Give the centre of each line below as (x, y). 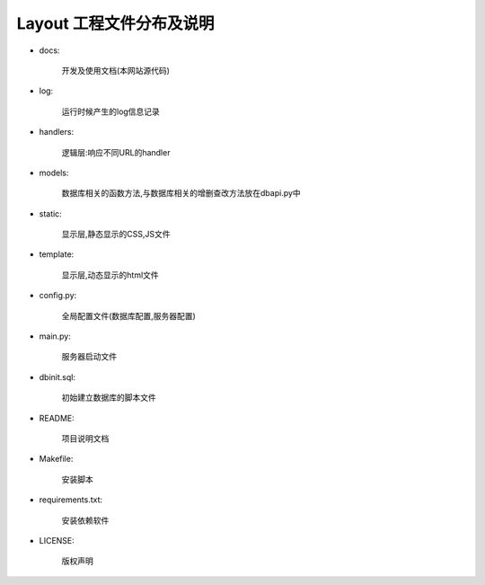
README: (57, 418)
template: (57, 254)
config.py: (58, 296)
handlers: (57, 132)
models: (54, 173)
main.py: (55, 336)
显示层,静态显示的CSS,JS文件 (116, 235)
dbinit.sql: (57, 377)
